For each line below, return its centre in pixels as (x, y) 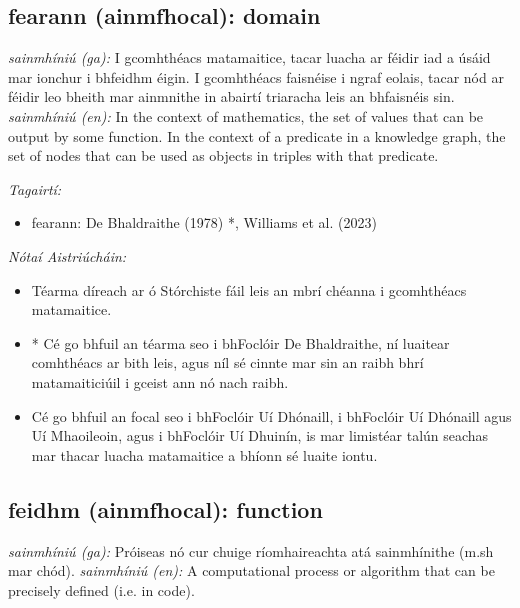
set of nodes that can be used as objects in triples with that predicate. (223, 155)
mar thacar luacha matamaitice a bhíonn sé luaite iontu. (204, 454)
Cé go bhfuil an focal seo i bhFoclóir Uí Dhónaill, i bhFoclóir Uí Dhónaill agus (271, 415)
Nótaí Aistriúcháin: (67, 255)
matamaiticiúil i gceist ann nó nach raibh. (160, 381)
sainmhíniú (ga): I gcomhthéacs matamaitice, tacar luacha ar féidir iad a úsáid (249, 57)
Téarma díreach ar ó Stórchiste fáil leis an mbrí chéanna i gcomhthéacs (249, 289)
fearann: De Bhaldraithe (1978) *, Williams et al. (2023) (204, 222)
